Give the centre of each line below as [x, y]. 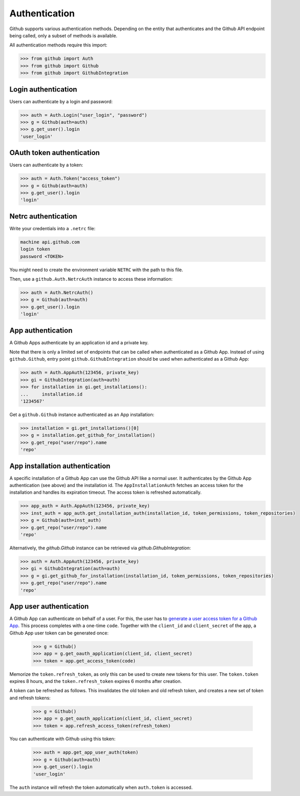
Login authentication [43, 89]
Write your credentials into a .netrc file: [52, 228]
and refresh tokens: [30, 698]
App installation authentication [60, 466]
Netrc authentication [43, 216]
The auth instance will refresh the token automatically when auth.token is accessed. [101, 787]
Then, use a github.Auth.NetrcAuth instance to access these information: [91, 279]
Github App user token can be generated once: [59, 633]
